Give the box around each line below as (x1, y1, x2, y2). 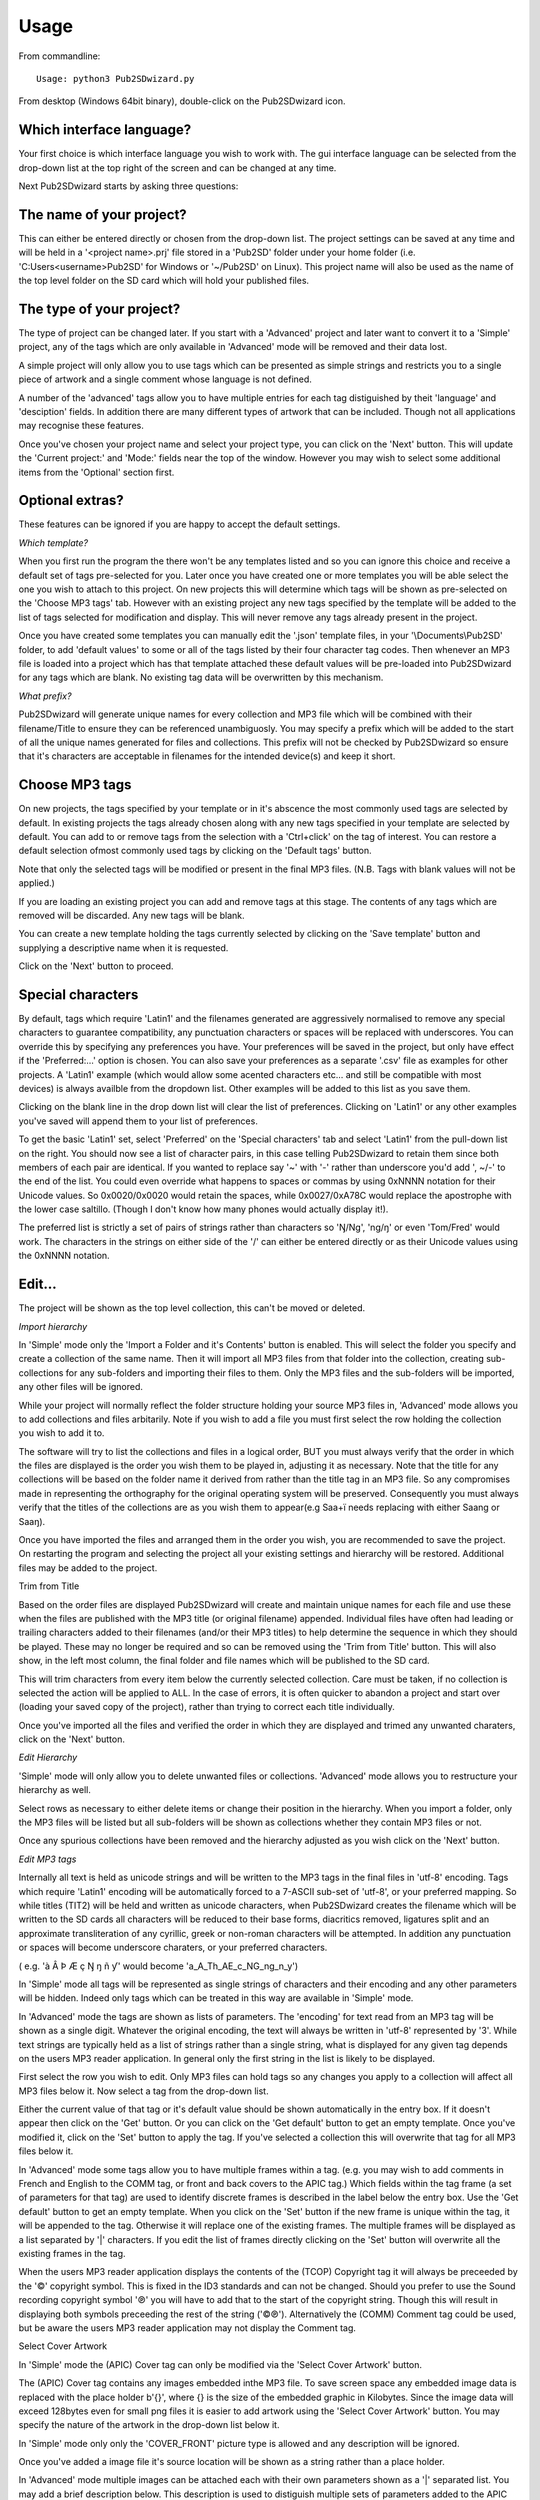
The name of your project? (18, 206, 187, 223)
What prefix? (18, 690, 72, 702)
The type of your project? (18, 300, 181, 317)
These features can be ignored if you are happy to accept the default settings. (18, 518, 341, 530)
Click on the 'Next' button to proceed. (18, 960, 174, 972)
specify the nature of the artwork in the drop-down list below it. (18, 2419, 280, 2431)
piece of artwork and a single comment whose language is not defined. (18, 373, 312, 385)
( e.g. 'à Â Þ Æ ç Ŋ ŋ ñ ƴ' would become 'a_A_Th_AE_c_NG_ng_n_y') (18, 1960, 299, 1972)
